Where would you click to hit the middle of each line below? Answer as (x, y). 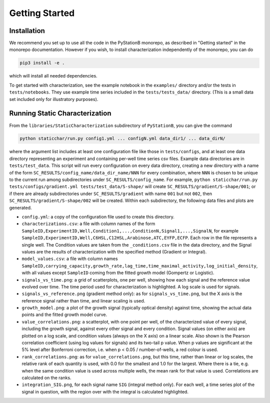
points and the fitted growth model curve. (64, 314)
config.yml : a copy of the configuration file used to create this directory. (98, 216)
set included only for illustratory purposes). (54, 99)
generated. (20, 207)
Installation (27, 31)
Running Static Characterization (60, 113)
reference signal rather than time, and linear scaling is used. (83, 300)
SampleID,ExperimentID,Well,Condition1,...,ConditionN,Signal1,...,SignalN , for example (130, 230)
